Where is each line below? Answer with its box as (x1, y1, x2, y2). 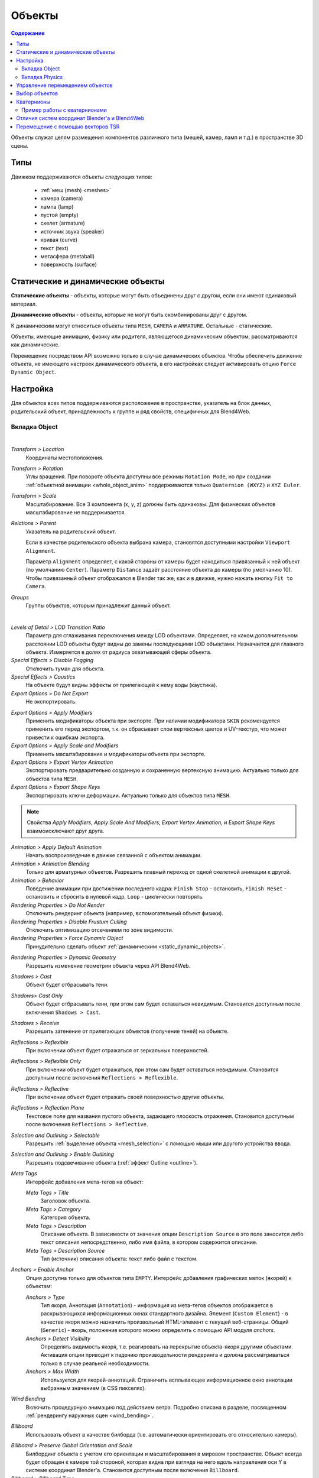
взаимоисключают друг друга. (27, 827, 105, 834)
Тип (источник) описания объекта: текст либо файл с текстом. (40, 1255, 198, 1262)
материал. (11, 300, 37, 307)
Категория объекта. (40, 1214, 91, 1221)
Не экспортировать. (25, 698, 77, 705)
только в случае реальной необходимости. (40, 1360, 150, 1367)
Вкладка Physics (21, 73, 63, 80)
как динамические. (11, 341, 60, 348)
